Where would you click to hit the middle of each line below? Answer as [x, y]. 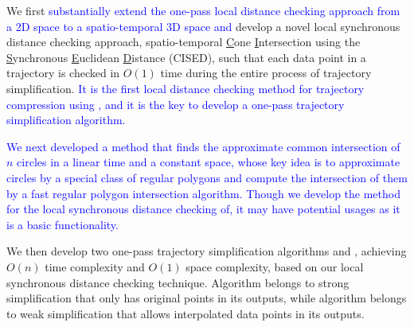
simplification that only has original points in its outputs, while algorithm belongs [207, 298]
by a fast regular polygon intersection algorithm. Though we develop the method [203, 193]
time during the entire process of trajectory [266, 73]
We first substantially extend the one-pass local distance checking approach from [203, 10]
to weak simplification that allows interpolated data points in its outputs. [186, 313]
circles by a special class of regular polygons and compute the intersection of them [207, 177]
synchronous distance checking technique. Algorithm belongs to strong [178, 282]
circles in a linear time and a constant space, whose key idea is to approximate [209, 162]
